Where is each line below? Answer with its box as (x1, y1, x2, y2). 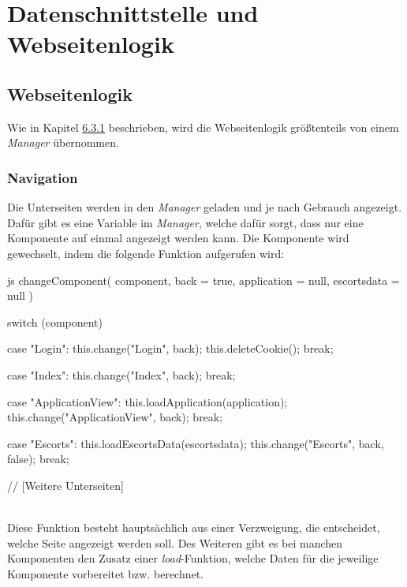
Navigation (7, 167, 78, 187)
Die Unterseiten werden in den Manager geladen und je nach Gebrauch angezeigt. (7, 199, 402, 215)
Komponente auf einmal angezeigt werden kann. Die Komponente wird (7, 230, 349, 246)
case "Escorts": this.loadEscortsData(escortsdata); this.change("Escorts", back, (7, 435, 384, 451)
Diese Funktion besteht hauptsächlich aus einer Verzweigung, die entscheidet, (7, 519, 380, 536)
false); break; (7, 451, 69, 467)
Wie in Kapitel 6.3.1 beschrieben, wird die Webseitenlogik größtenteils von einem (7, 118, 399, 135)
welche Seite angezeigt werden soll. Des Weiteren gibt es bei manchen (7, 534, 343, 551)
